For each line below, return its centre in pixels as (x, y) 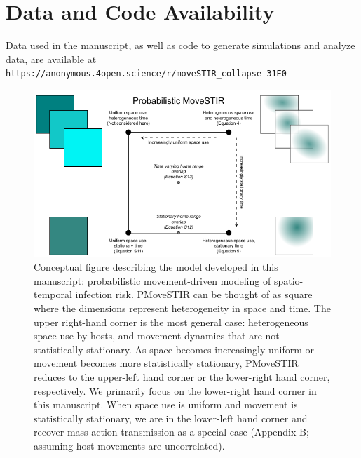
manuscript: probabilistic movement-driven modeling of (152, 280)
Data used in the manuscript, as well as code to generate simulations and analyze (180, 45)
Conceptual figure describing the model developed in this (156, 267)
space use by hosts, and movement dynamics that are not (157, 336)
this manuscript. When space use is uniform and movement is (166, 404)
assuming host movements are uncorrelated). (129, 445)
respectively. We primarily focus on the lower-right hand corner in (175, 390)
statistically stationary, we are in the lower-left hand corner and (171, 418)
